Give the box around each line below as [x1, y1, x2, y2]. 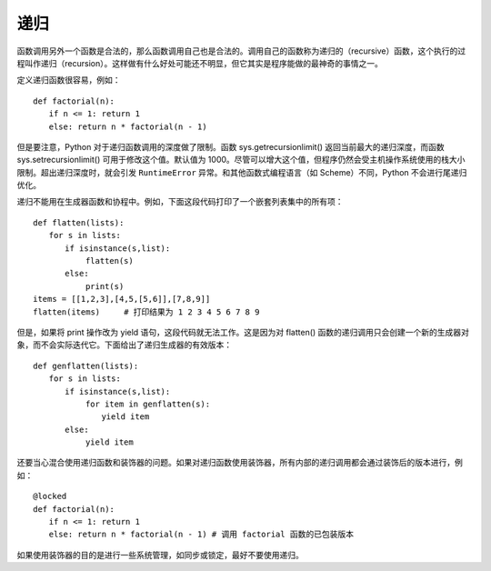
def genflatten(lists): [33, 360, 139, 371]
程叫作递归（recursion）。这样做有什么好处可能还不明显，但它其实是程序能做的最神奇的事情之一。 [16, 57, 384, 68]
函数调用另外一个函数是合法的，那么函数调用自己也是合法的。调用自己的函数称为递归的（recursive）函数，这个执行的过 [16, 45, 466, 56]
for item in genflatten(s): [85, 398, 211, 409]
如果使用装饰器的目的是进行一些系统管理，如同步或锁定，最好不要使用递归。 [16, 549, 304, 560]
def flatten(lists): [33, 217, 125, 227]
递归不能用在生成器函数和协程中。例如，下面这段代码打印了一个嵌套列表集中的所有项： [16, 196, 344, 207]
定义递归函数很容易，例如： [16, 75, 121, 85]
